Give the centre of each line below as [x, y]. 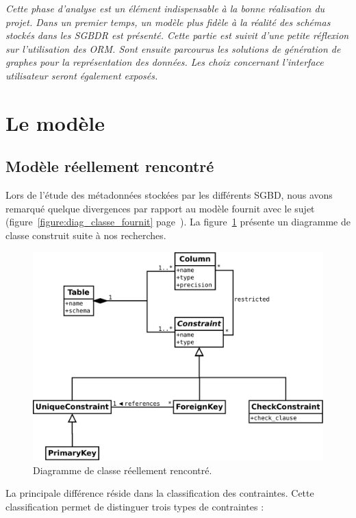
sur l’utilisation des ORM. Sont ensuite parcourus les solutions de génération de [173, 48]
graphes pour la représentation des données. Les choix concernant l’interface [165, 62]
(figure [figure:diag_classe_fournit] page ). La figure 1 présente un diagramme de [178, 222]
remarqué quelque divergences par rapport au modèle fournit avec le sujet [160, 208]
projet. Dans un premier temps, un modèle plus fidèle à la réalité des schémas [168, 22]
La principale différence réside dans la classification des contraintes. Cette [160, 493]
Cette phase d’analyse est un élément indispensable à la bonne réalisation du [165, 8]
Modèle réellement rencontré [110, 166]
